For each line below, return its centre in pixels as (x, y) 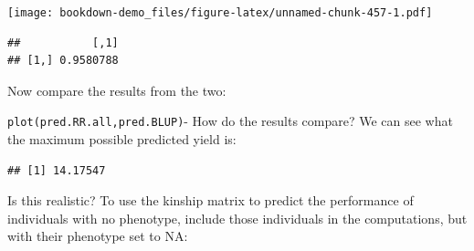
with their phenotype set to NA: (98, 236)
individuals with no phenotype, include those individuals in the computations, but (237, 218)
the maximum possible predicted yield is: (122, 139)
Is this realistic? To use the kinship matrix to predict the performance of (211, 200)
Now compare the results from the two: (117, 90)
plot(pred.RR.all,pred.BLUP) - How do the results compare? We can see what (230, 121)
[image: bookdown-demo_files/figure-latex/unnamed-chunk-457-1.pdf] (220, 13)
